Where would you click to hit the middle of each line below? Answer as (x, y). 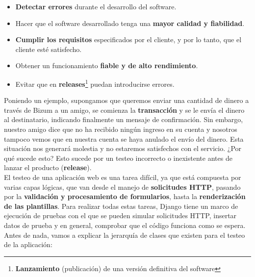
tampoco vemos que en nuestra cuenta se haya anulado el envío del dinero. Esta (124, 138)
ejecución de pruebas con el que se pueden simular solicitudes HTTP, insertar (120, 215)
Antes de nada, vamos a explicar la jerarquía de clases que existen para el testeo (125, 235)
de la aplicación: (28, 244)
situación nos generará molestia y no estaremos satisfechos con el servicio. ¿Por (123, 148)
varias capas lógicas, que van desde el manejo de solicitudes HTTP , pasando (122, 187)
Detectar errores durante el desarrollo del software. (96, 6)
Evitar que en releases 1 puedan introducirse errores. (95, 83)
